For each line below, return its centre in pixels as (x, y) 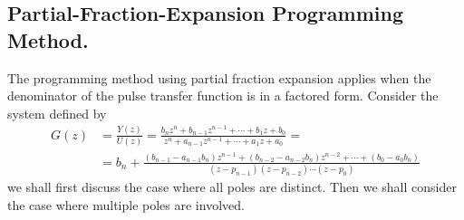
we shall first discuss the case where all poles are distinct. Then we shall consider (232, 187)
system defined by (57, 113)
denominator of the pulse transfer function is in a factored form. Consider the (223, 96)
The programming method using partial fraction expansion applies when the (219, 77)
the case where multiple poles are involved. (126, 204)
